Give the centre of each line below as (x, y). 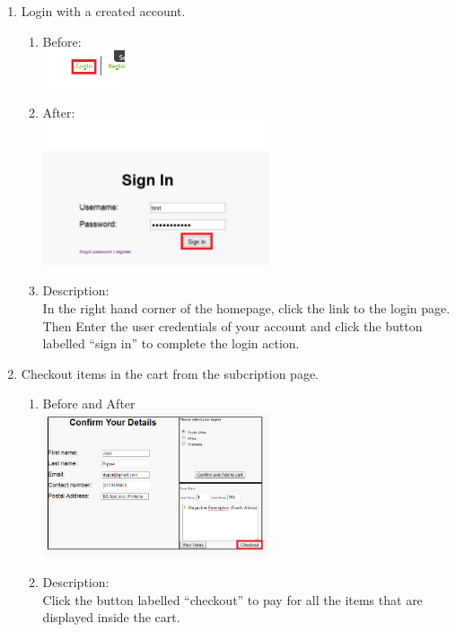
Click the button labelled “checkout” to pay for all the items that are (232, 599)
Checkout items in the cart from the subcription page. (170, 373)
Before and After (89, 404)
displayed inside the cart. (111, 617)
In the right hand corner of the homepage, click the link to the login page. (246, 307)
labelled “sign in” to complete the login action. (171, 343)
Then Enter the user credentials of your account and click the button (232, 325)
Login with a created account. (103, 11)
